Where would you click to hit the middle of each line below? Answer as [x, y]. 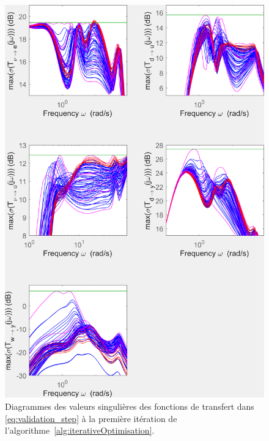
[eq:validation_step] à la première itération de [91, 418]
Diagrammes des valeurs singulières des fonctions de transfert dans [130, 406]
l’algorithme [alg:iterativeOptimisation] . [80, 430]
